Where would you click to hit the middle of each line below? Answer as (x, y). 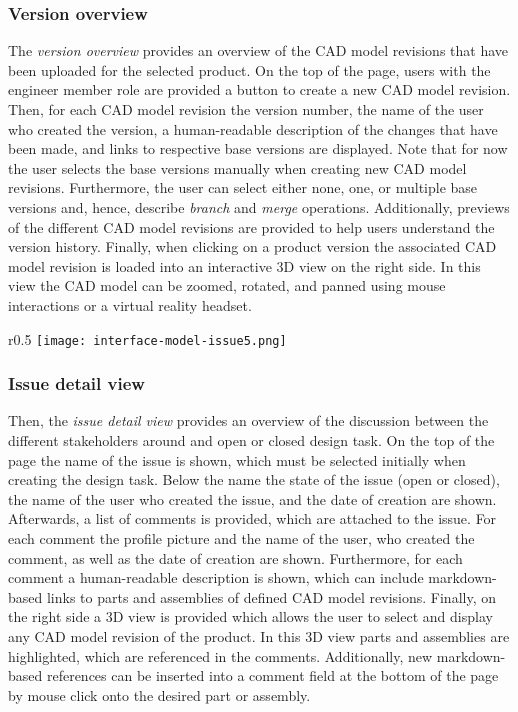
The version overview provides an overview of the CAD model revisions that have (258, 50)
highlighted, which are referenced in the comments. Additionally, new (220, 655)
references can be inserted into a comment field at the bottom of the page (272, 675)
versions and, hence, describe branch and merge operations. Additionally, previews (259, 206)
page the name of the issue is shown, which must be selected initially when (237, 459)
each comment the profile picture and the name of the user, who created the (241, 537)
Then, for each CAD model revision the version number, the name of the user (246, 109)
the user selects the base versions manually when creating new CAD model (237, 167)
